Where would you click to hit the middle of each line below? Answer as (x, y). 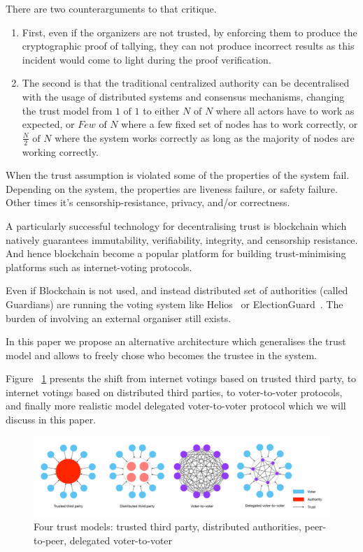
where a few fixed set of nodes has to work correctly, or (240, 124)
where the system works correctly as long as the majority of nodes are (205, 137)
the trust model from (67, 110)
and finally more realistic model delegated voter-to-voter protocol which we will (176, 406)
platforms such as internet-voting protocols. (99, 267)
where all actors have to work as (285, 110)
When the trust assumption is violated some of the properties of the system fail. (178, 175)
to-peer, (50, 540)
